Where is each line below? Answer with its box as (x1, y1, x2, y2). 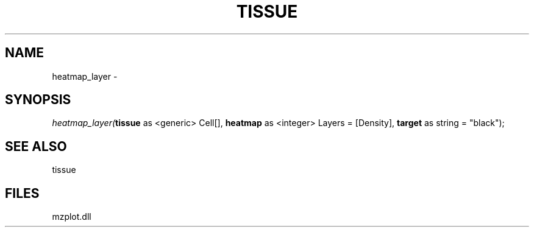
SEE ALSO (5, 138, 67, 154)
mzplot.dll (52, 211, 91, 222)
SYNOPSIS (5, 92, 71, 108)
